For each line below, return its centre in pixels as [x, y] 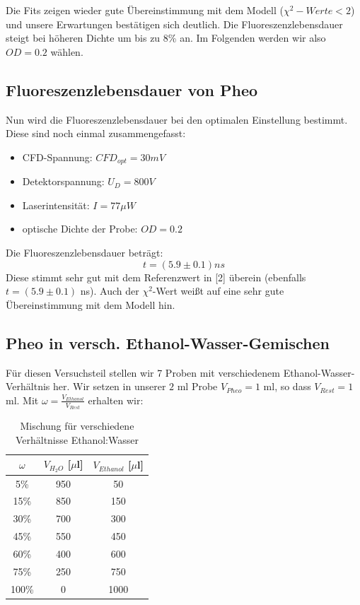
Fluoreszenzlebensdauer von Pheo [132, 89]
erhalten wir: [116, 400]
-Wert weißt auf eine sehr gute [218, 291]
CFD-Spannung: [57, 157]
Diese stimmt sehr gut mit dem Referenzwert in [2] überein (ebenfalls [156, 277]
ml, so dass [287, 386]
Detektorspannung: [63, 181]
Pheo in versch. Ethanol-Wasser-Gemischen [168, 342]
